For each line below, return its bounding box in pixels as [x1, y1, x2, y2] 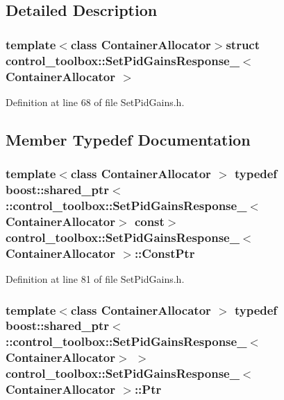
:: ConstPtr [134, 244, 195, 261]
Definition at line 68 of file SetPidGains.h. [6, 94, 185, 109]
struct [226, 35, 260, 53]
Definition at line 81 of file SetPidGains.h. [6, 272, 185, 286]
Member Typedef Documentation [6, 128, 251, 150]
